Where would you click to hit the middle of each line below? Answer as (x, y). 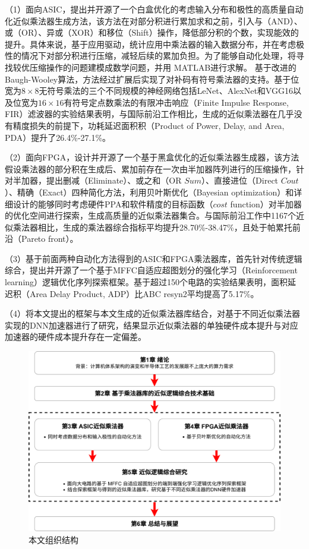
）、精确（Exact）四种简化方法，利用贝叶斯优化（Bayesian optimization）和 (149, 192)
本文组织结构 (53, 539)
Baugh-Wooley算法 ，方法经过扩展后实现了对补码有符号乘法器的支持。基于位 (152, 79)
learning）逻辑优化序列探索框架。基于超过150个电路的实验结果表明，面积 (146, 282)
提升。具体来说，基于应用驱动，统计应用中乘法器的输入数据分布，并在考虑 (150, 44)
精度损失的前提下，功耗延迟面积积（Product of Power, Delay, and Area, (149, 125)
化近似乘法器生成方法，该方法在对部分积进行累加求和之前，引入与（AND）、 (154, 20)
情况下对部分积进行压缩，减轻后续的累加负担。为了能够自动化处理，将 (158, 56)
